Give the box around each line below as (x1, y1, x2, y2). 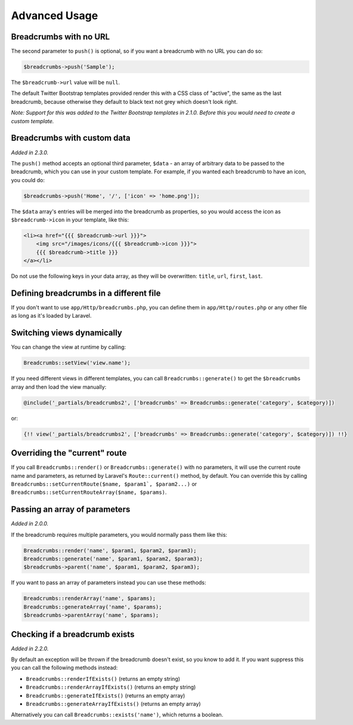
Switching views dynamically (11, 328, 122, 338)
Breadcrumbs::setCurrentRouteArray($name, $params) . (11, 489, 167, 496)
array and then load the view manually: (11, 383, 107, 391)
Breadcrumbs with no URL (11, 32, 110, 42)
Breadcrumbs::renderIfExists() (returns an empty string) (26, 675, 181, 682)
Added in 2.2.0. (11, 645, 49, 652)
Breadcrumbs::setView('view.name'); (23, 360, 131, 367)
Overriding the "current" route (11, 448, 127, 458)
